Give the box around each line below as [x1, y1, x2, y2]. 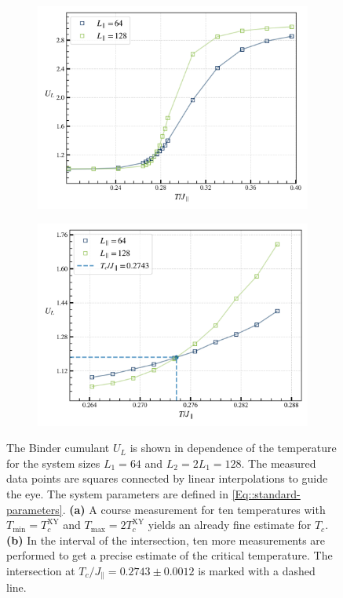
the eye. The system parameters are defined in [6, 485, 229, 501]
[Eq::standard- [232, 485, 301, 501]
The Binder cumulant [6, 439, 110, 456]
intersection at [6, 562, 75, 578]
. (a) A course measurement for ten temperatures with [62, 501, 326, 517]
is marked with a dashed [198, 562, 316, 578]
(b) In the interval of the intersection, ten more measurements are [6, 531, 326, 548]
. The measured [241, 454, 316, 471]
